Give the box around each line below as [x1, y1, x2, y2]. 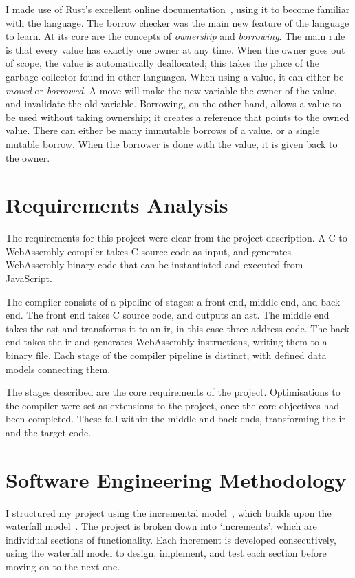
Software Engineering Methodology [6, 465, 347, 493]
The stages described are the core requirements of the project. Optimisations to [6, 385, 341, 399]
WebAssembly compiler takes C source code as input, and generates [6, 244, 292, 258]
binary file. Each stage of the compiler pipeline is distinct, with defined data [6, 348, 327, 362]
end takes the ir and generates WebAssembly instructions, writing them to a [6, 334, 327, 349]
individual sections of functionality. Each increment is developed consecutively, [6, 532, 336, 546]
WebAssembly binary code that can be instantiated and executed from [6, 257, 303, 272]
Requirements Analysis [6, 191, 228, 219]
